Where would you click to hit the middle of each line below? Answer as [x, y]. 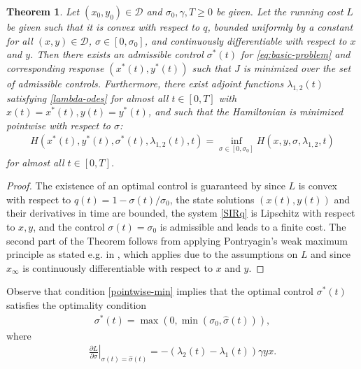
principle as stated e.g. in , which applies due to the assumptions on [152, 254]
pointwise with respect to [59, 125]
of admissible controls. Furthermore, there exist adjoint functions [145, 83]
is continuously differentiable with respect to [118, 267]
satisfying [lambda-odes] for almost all [87, 97]
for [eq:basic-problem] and [296, 54]
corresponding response [55, 67]
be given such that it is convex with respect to [103, 27]
